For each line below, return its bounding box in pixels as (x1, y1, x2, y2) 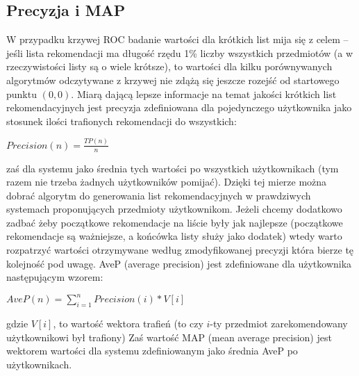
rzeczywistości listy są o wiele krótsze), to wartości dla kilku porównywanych (6, 59, 333, 74)
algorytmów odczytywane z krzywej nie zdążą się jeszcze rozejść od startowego (6, 72, 340, 87)
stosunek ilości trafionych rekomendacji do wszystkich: (6, 113, 237, 128)
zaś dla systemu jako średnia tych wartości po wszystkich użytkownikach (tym (6, 161, 339, 175)
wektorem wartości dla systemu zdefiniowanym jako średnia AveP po (6, 343, 298, 358)
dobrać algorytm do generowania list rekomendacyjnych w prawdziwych (6, 188, 311, 202)
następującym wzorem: (6, 270, 103, 284)
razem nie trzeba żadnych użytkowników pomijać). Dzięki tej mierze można (6, 174, 327, 189)
